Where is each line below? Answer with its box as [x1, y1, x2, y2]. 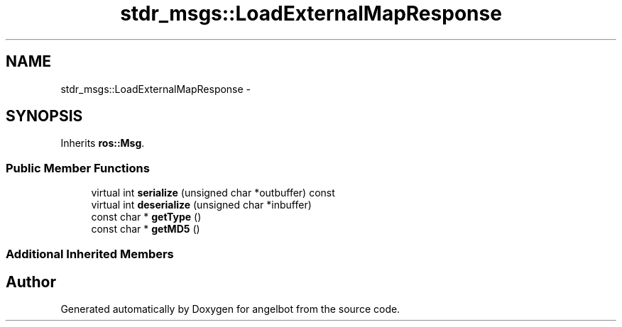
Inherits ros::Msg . [60, 137, 145, 150]
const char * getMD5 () [91, 223, 200, 235]
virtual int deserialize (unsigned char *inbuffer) [91, 199, 312, 211]
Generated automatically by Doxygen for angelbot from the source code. [60, 303, 400, 316]
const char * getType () [91, 211, 202, 223]
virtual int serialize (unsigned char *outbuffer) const [91, 187, 335, 199]
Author [6, 272, 56, 291]
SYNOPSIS [6, 107, 83, 126]
